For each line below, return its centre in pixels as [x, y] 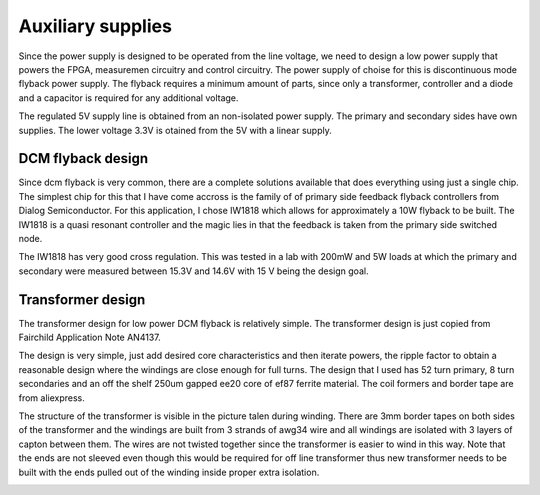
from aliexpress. [51, 397]
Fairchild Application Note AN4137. [89, 337]
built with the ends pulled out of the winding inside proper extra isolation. [169, 472]
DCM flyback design [83, 158]
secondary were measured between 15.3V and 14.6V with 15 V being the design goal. [193, 271]
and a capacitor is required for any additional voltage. [128, 97]
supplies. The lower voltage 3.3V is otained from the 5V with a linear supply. [175, 130]
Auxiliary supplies [95, 26]
